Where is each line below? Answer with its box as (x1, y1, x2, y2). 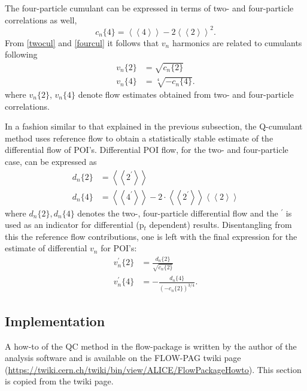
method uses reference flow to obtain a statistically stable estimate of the (5, 131, 273, 144)
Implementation (5, 311, 105, 330)
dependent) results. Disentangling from (149, 218, 292, 231)
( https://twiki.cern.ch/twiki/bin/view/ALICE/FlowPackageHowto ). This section (5, 363, 302, 375)
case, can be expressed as (5, 155, 97, 167)
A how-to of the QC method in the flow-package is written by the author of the (5, 339, 297, 352)
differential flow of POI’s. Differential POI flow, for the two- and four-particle (5, 143, 288, 156)
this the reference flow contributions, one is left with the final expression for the (5, 230, 297, 242)
